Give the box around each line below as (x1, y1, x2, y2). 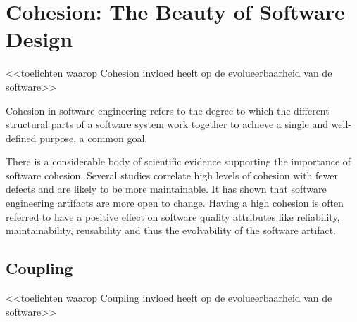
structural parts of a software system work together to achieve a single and (6, 117, 328, 131)
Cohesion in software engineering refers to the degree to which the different (6, 103, 330, 117)
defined (6, 130, 37, 145)
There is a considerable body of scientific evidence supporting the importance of (6, 154, 351, 169)
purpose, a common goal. (39, 130, 148, 145)
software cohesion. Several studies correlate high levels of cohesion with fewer (6, 167, 338, 182)
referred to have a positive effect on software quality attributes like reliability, (6, 209, 340, 224)
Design (6, 25, 73, 53)
